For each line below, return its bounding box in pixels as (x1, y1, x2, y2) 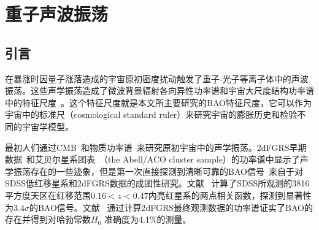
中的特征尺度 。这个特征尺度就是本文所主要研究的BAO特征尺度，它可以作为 (5, 96, 312, 109)
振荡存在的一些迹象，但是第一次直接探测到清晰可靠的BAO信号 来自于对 (13, 164, 303, 177)
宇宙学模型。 (21, 120, 74, 132)
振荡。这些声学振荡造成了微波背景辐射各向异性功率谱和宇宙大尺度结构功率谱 (5, 84, 314, 97)
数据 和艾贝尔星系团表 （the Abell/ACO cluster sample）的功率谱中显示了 (5, 153, 300, 166)
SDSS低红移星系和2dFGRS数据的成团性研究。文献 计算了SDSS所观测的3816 (5, 177, 310, 190)
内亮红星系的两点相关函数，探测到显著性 (148, 188, 312, 201)
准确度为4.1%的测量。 (104, 213, 191, 226)
